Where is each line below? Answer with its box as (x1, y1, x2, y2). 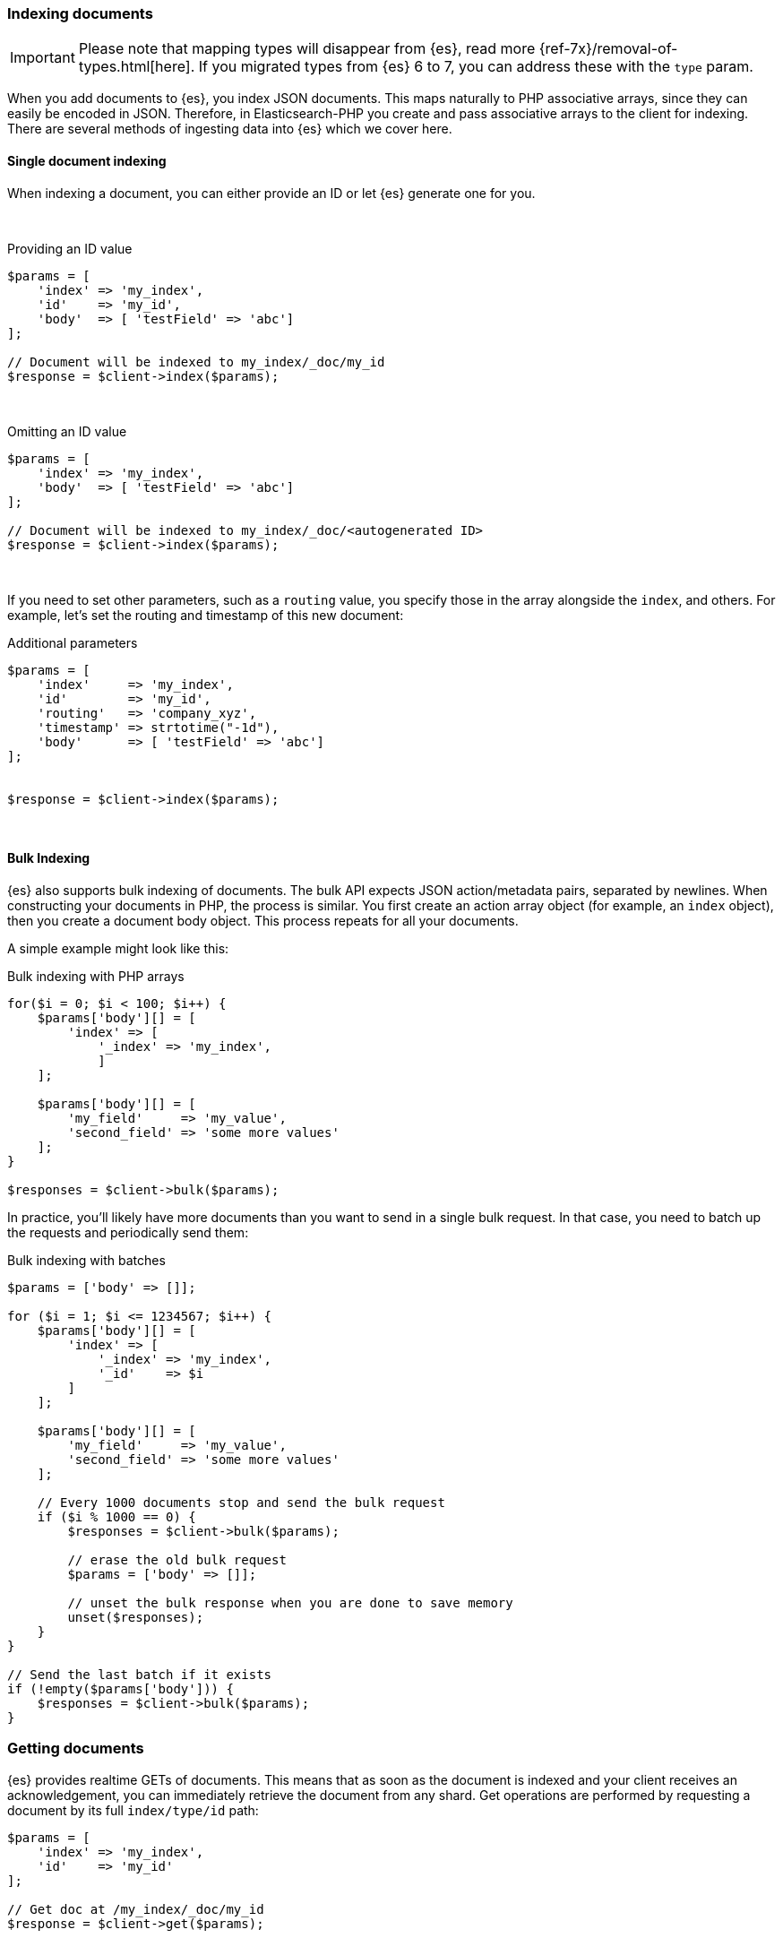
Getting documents (7, 1739, 144, 1758)
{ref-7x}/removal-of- (538, 39, 678, 58)
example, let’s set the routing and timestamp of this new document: (7, 607, 404, 623)
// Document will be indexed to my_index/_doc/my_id (7, 354, 385, 369)
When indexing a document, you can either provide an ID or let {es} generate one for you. (7, 185, 536, 201)
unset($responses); (67, 1609, 204, 1624)
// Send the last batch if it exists (7, 1667, 272, 1682)
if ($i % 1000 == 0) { (37, 1509, 196, 1524)
